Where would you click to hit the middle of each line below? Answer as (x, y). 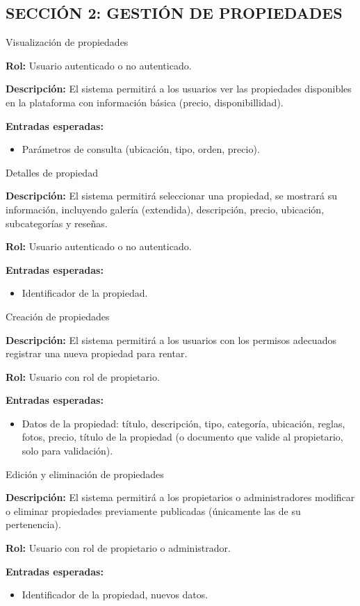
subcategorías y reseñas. (57, 223)
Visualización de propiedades (67, 42)
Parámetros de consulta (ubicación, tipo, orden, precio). (141, 149)
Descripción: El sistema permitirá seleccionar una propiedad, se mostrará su (171, 196)
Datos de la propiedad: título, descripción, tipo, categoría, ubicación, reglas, (183, 423)
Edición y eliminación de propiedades (85, 474)
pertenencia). (33, 524)
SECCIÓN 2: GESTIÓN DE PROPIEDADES (174, 13)
